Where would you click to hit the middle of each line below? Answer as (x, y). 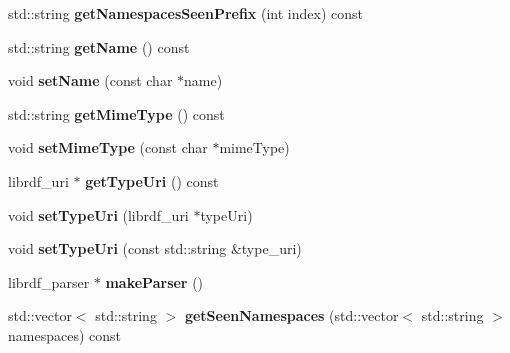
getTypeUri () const (152, 180)
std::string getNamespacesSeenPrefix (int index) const (185, 13)
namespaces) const (64, 334)
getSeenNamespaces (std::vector (291, 315)
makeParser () (154, 281)
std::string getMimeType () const (116, 113)
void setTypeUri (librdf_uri (98, 214)
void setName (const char (90, 80)
